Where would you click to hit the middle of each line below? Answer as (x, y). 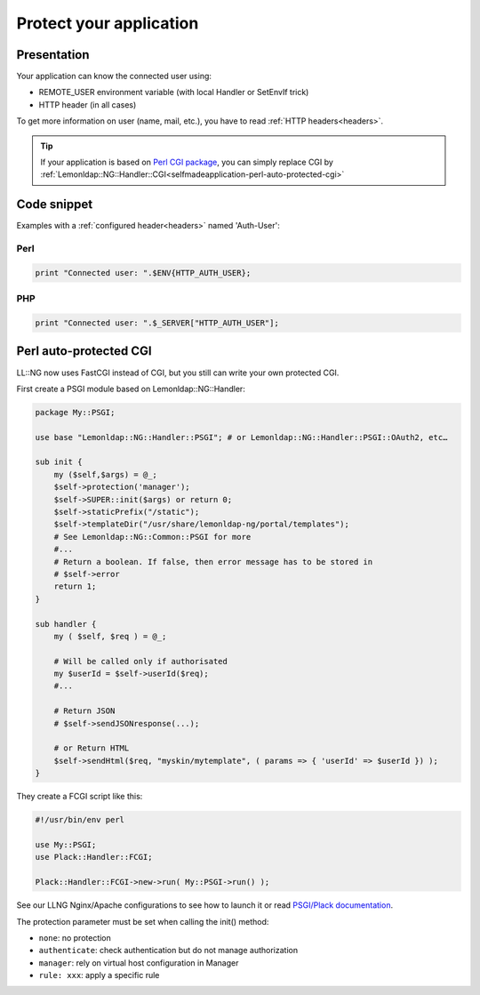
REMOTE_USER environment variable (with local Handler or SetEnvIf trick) (174, 92)
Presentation (53, 55)
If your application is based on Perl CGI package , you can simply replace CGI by (187, 162)
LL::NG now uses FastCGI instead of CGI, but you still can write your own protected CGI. (178, 373)
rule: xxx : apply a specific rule (99, 975)
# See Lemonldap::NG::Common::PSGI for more (152, 537)
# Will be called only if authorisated (141, 661)
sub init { (59, 462)
